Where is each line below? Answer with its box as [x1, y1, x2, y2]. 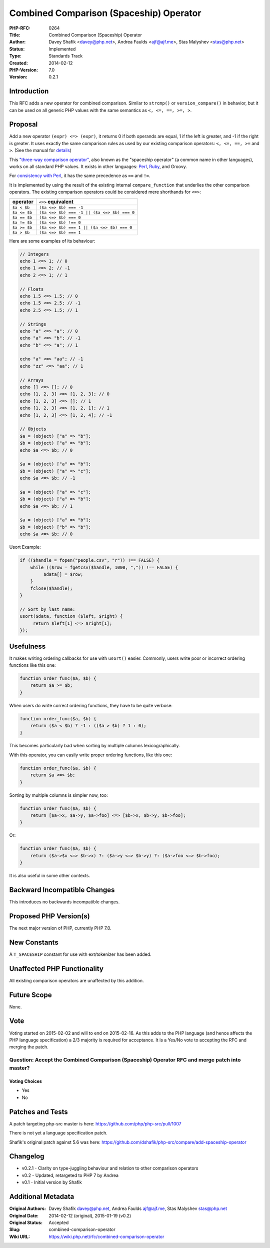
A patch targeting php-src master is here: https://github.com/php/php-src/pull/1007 [9, 1120, 182, 1126]
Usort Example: [9, 544, 41, 550]
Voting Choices [9, 1078, 42, 1084]
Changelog [9, 1152, 44, 1160]
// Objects [19, 426, 46, 432]
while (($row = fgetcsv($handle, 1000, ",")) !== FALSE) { [30, 564, 178, 570]
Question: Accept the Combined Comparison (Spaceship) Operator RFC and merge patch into [9, 1056, 241, 1063]
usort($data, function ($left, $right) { [19, 613, 123, 619]
